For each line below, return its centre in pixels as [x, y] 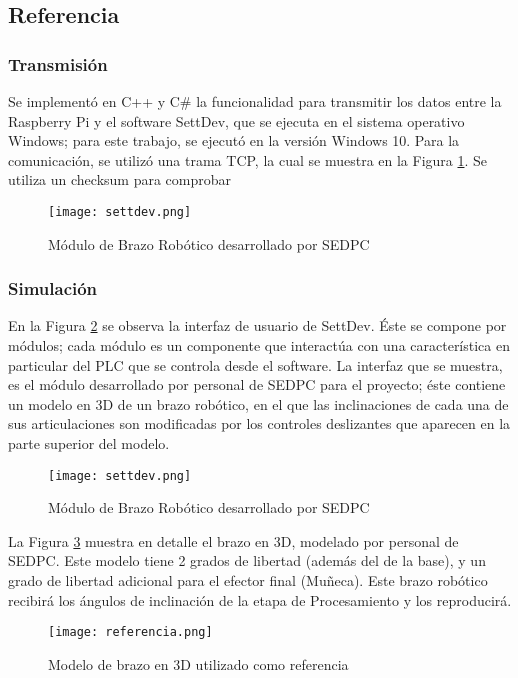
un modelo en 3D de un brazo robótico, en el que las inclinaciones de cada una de [258, 403]
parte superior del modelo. [89, 443]
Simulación [53, 288]
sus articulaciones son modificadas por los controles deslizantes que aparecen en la [259, 423]
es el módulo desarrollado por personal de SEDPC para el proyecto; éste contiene [257, 384]
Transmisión [58, 63]
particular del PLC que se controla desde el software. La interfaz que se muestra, [255, 364]
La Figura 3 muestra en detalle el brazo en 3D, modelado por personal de [233, 540]
